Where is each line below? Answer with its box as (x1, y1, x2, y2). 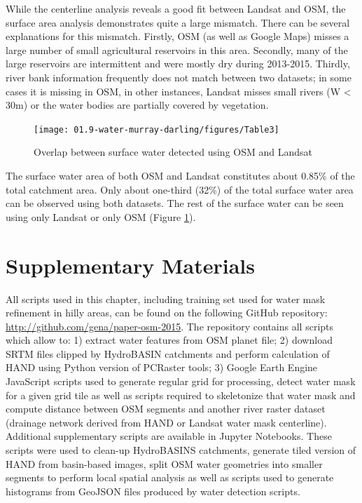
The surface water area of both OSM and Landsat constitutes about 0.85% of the (6, 168, 355, 182)
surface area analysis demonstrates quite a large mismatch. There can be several (6, 15, 350, 29)
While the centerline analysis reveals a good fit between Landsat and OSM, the (6, 1, 346, 15)
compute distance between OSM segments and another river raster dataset (6, 401, 326, 416)
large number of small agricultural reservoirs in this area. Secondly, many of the (6, 42, 348, 57)
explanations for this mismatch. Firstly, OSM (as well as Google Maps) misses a (6, 29, 349, 43)
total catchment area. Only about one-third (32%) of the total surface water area (6, 182, 354, 196)
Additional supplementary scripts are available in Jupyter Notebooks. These (6, 429, 332, 443)
